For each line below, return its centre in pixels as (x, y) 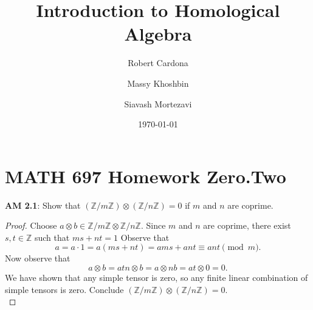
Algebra (158, 34)
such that (52, 237)
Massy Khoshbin (158, 83)
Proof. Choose (31, 225)
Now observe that (38, 258)
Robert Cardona (158, 63)
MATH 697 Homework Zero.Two (146, 176)
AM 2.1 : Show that (43, 205)
